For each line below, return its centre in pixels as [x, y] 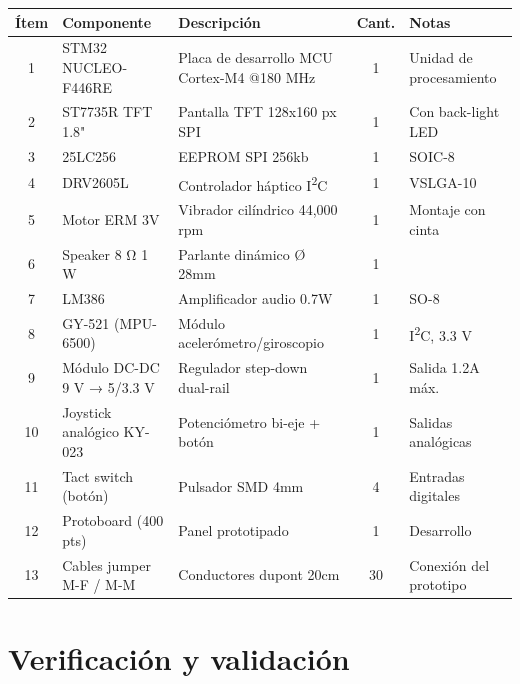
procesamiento [453, 76]
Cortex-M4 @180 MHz [247, 76]
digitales [434, 495]
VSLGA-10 [443, 182]
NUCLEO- [95, 66]
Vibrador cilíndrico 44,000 [258, 209]
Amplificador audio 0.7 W [255, 298]
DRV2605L [95, 182]
